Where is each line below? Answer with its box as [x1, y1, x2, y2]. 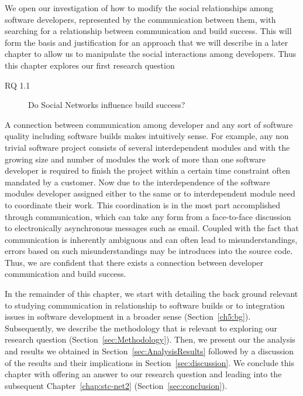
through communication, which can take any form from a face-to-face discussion [5, 210, 291, 222]
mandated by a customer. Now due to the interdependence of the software [5, 175, 270, 188]
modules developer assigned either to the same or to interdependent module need [5, 187, 295, 199]
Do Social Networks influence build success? [28, 99, 185, 111]
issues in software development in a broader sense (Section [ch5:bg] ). [5, 310, 251, 323]
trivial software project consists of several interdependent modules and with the [5, 141, 290, 153]
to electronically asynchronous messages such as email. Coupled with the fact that [5, 222, 299, 234]
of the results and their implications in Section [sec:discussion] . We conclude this [5, 356, 294, 368]
